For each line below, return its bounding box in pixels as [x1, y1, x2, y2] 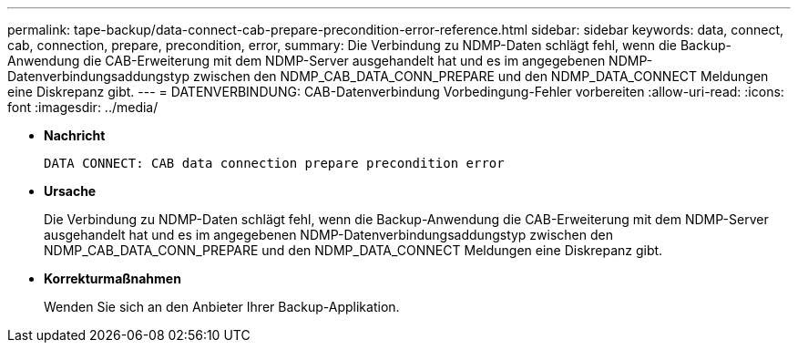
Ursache [44, 183, 97, 199]
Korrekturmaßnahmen [44, 271, 181, 286]
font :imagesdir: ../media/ [7, 99, 159, 115]
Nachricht [44, 128, 106, 143]
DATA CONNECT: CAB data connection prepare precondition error [44, 156, 505, 170]
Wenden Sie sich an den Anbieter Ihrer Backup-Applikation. [44, 299, 400, 314]
